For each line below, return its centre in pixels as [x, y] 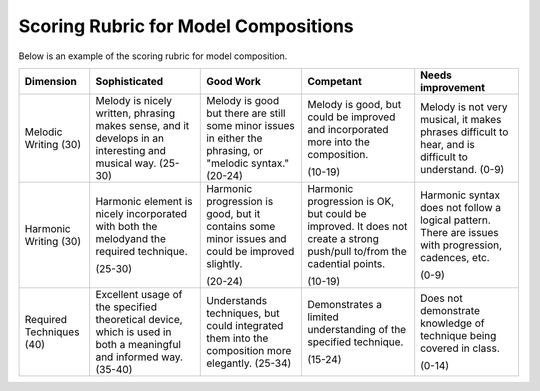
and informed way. [139, 357]
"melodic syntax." [248, 163]
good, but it [233, 213]
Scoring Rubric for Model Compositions [186, 26]
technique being [458, 335]
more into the [338, 142]
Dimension [50, 81]
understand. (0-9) [462, 169]
